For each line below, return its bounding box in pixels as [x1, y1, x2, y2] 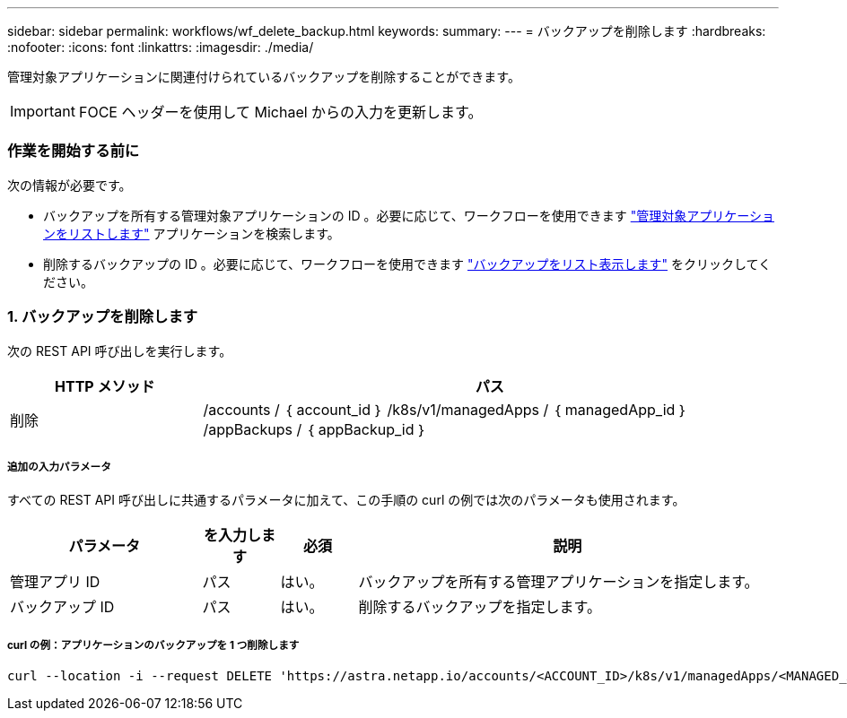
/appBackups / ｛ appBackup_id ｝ [203, 420, 427, 438]
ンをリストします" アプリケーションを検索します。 [43, 225, 340, 241]
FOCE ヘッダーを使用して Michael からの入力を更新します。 [78, 103, 483, 121]
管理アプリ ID [10, 573, 100, 592]
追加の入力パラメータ [7, 460, 111, 473]
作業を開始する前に [7, 142, 140, 160]
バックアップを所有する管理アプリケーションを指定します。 [358, 573, 759, 592]
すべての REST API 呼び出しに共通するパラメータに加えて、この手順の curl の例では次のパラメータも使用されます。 [7, 492, 685, 508]
